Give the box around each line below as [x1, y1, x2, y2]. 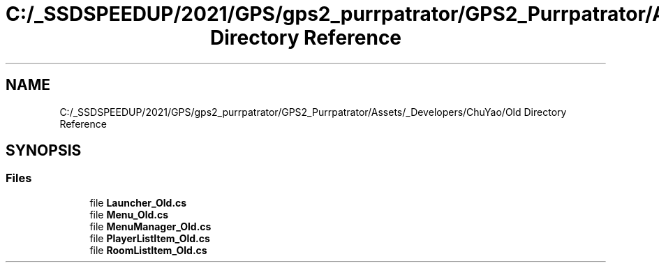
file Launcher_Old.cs [89, 196, 187, 209]
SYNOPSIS [6, 142, 82, 160]
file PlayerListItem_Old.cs [89, 232, 210, 244]
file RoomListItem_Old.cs [89, 244, 207, 256]
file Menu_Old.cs [89, 208, 169, 221]
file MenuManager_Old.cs [89, 220, 212, 232]
